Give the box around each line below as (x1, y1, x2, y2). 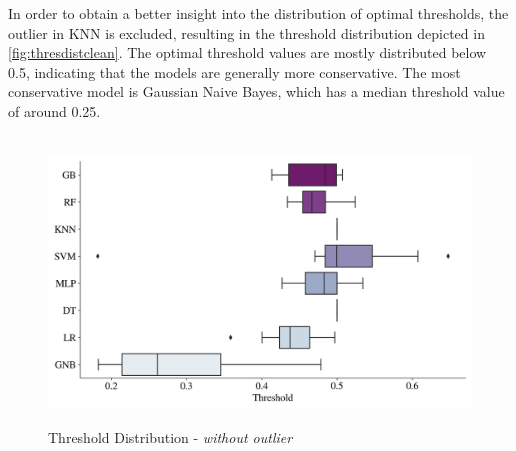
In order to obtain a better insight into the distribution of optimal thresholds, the (8, 3, 509, 23)
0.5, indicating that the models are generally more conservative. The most (8, 61, 461, 82)
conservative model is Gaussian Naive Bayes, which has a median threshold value (8, 81, 505, 102)
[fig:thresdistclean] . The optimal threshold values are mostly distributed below (8, 42, 487, 63)
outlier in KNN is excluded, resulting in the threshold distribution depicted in (8, 22, 485, 43)
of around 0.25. (8, 100, 101, 121)
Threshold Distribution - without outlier (48, 426, 293, 447)
